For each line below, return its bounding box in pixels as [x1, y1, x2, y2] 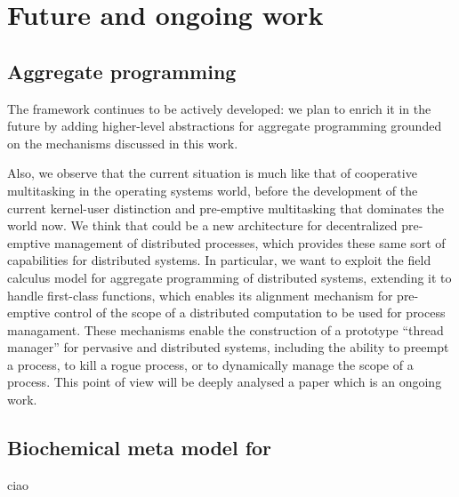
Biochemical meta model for [7, 434, 272, 461]
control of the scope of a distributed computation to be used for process [53, 303, 446, 322]
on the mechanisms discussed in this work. [7, 133, 238, 152]
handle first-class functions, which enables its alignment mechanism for [7, 285, 393, 304]
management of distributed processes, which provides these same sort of [53, 233, 446, 252]
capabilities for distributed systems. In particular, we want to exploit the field [7, 251, 431, 269]
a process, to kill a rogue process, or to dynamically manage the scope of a [7, 355, 414, 373]
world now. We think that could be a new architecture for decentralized [7, 216, 398, 235]
